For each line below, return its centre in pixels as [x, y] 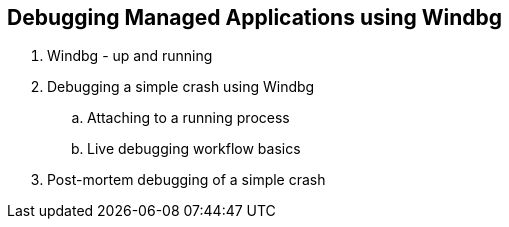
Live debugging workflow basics [194, 149]
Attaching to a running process [188, 118]
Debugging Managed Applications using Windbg [255, 17]
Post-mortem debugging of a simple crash [186, 180]
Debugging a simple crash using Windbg [181, 87]
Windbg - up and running [130, 56]
